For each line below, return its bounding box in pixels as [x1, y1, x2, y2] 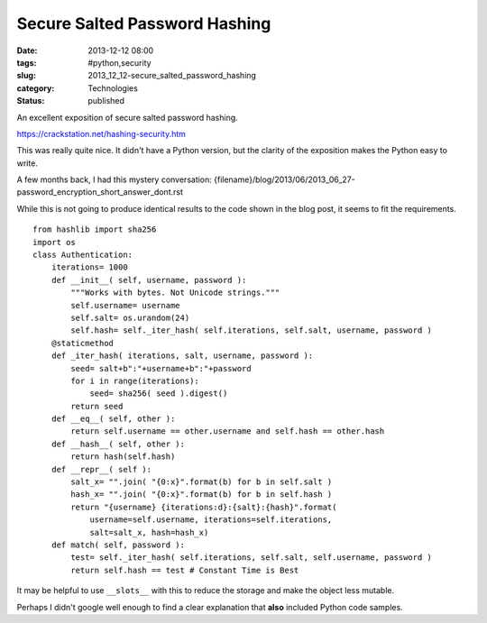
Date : [16, 45, 38, 56]
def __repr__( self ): [51, 464, 152, 474]
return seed [70, 401, 124, 411]
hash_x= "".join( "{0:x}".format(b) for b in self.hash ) [70, 490, 333, 499]
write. [16, 158, 38, 169]
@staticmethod [51, 338, 115, 348]
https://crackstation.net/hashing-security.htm [16, 128, 187, 139]
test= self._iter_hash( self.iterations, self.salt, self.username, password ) [70, 553, 433, 563]
